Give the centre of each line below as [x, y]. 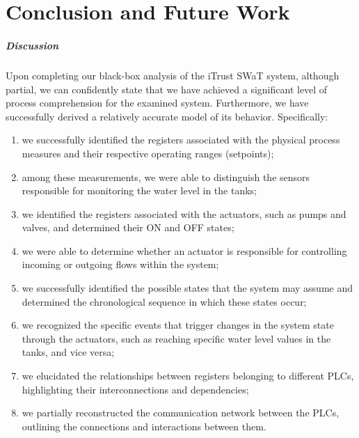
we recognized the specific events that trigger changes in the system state [178, 325]
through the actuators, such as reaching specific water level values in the [176, 338]
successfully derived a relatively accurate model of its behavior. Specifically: [167, 116]
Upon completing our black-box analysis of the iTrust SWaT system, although [173, 75]
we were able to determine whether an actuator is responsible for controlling [184, 250]
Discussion [32, 45]
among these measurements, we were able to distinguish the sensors [166, 177]
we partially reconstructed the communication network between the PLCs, [181, 413]
